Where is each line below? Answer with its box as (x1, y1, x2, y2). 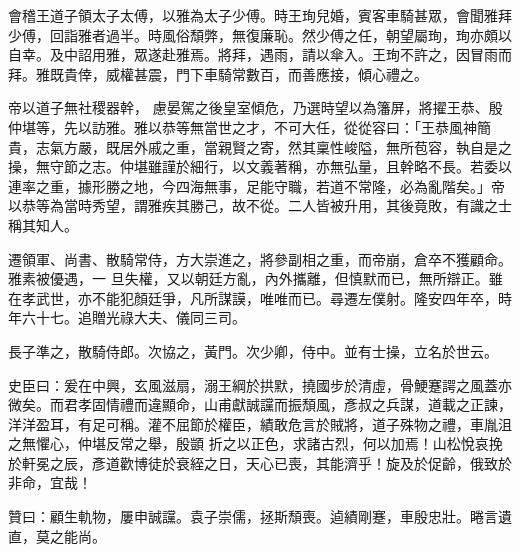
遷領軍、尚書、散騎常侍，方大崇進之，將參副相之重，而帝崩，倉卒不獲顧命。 (8, 248, 512, 269)
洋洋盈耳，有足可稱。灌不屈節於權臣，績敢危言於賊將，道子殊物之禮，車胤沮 (8, 413, 512, 434)
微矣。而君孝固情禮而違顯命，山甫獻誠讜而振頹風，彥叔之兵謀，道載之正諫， (8, 394, 512, 415)
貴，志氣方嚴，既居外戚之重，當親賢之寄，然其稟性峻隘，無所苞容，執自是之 (8, 136, 512, 157)
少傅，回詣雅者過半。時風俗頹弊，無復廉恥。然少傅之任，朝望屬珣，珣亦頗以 (8, 24, 512, 45)
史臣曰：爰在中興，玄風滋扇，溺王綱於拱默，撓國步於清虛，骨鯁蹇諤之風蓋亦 (8, 374, 512, 395)
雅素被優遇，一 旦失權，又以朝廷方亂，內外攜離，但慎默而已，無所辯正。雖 (8, 268, 503, 289)
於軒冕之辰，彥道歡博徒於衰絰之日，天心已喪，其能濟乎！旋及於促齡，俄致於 (8, 452, 512, 473)
